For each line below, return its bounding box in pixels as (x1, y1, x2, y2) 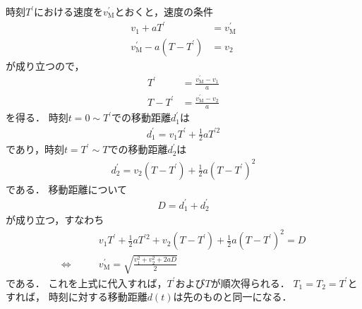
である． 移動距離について (6, 181, 128, 196)
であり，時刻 (6, 142, 64, 157)
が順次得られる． (210, 275, 290, 290)
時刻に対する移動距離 (48, 289, 147, 304)
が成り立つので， (6, 58, 85, 73)
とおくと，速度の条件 (114, 4, 214, 18)
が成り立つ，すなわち (6, 212, 104, 227)
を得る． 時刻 (6, 110, 68, 125)
